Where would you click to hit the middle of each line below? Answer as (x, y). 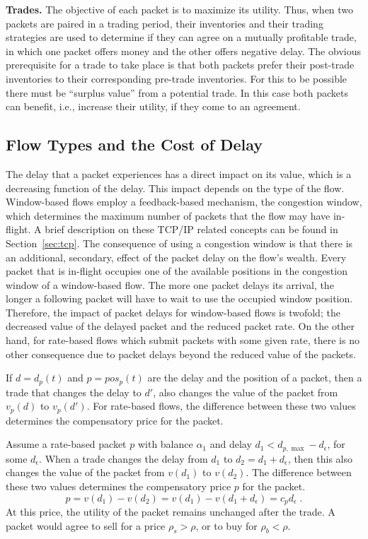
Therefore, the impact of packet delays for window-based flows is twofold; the (173, 312)
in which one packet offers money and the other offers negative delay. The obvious (183, 51)
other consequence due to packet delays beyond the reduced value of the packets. (181, 354)
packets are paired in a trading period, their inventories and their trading (165, 23)
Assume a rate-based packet (66, 444)
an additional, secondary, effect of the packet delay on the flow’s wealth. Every (176, 257)
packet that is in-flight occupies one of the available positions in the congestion (177, 271)
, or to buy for (226, 525)
